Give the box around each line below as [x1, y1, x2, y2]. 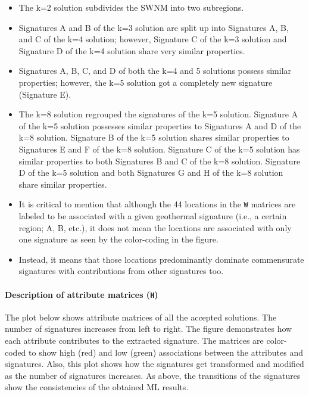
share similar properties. [18, 178, 107, 190]
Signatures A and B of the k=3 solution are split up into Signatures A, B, [18, 21, 289, 33]
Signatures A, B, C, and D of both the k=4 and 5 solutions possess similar [18, 64, 292, 77]
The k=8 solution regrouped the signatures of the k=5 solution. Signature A [18, 108, 298, 120]
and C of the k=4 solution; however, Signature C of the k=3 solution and [18, 33, 287, 45]
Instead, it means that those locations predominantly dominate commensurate [18, 253, 304, 265]
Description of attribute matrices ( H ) [5, 288, 158, 300]
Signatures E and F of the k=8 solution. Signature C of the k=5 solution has [18, 142, 300, 155]
